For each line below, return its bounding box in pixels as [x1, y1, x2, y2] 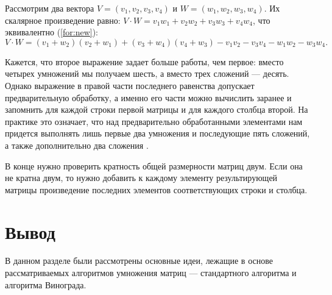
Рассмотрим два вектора [5, 2, 94, 14]
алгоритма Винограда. [5, 278, 87, 291]
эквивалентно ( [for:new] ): [5, 26, 98, 38]
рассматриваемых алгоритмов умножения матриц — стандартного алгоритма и [5, 266, 297, 279]
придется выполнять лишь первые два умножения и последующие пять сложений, [5, 127, 310, 140]
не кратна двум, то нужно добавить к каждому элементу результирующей [5, 171, 278, 184]
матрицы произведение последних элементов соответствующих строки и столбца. [5, 183, 308, 196]
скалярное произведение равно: [5, 13, 121, 26]
